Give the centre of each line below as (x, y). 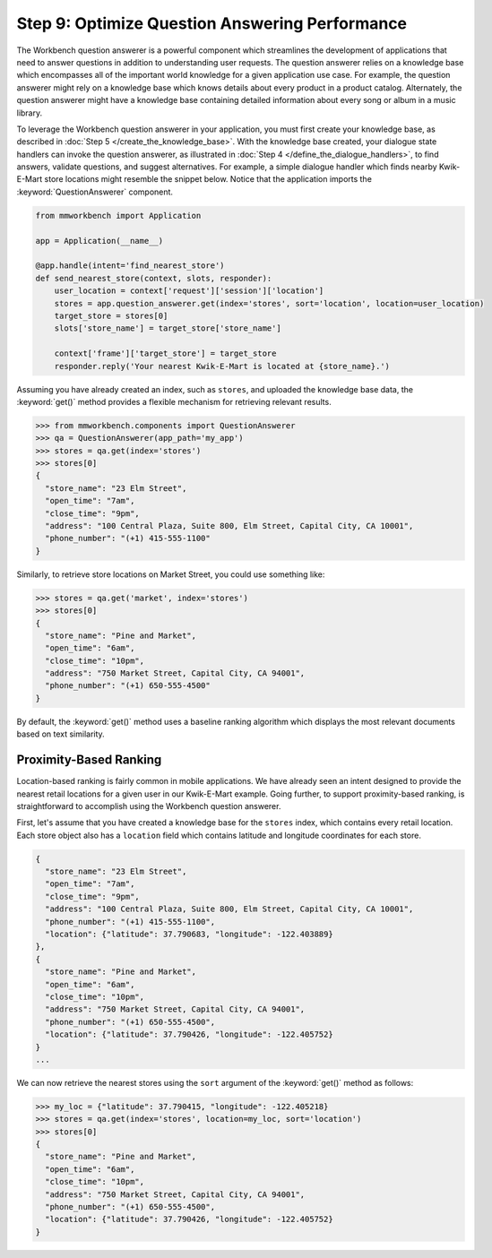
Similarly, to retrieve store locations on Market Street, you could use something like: (171, 574)
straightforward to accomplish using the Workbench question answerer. (149, 806)
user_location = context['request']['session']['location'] (189, 291)
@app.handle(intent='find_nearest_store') (130, 266)
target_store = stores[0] (111, 315)
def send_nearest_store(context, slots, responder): (154, 278)
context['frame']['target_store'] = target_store (165, 353)
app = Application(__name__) (99, 241)
